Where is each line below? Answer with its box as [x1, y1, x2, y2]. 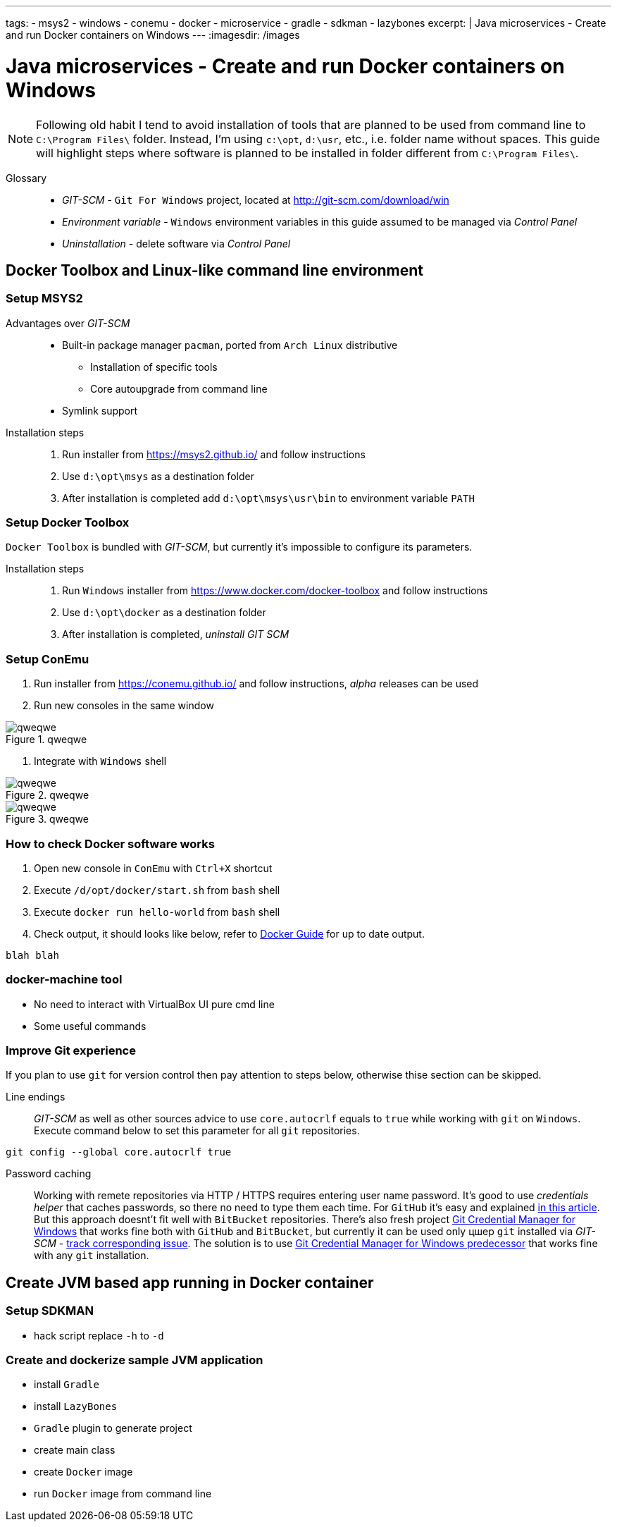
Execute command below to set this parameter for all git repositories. [34, 1124, 360, 1137]
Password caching [6, 1167, 92, 1180]
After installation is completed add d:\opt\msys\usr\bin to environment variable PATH [62, 491, 475, 504]
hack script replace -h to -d [34, 1329, 164, 1342]
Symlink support [62, 404, 138, 417]
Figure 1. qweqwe [6, 733, 87, 746]
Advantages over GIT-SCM [6, 317, 130, 329]
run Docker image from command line [34, 1488, 212, 1500]
